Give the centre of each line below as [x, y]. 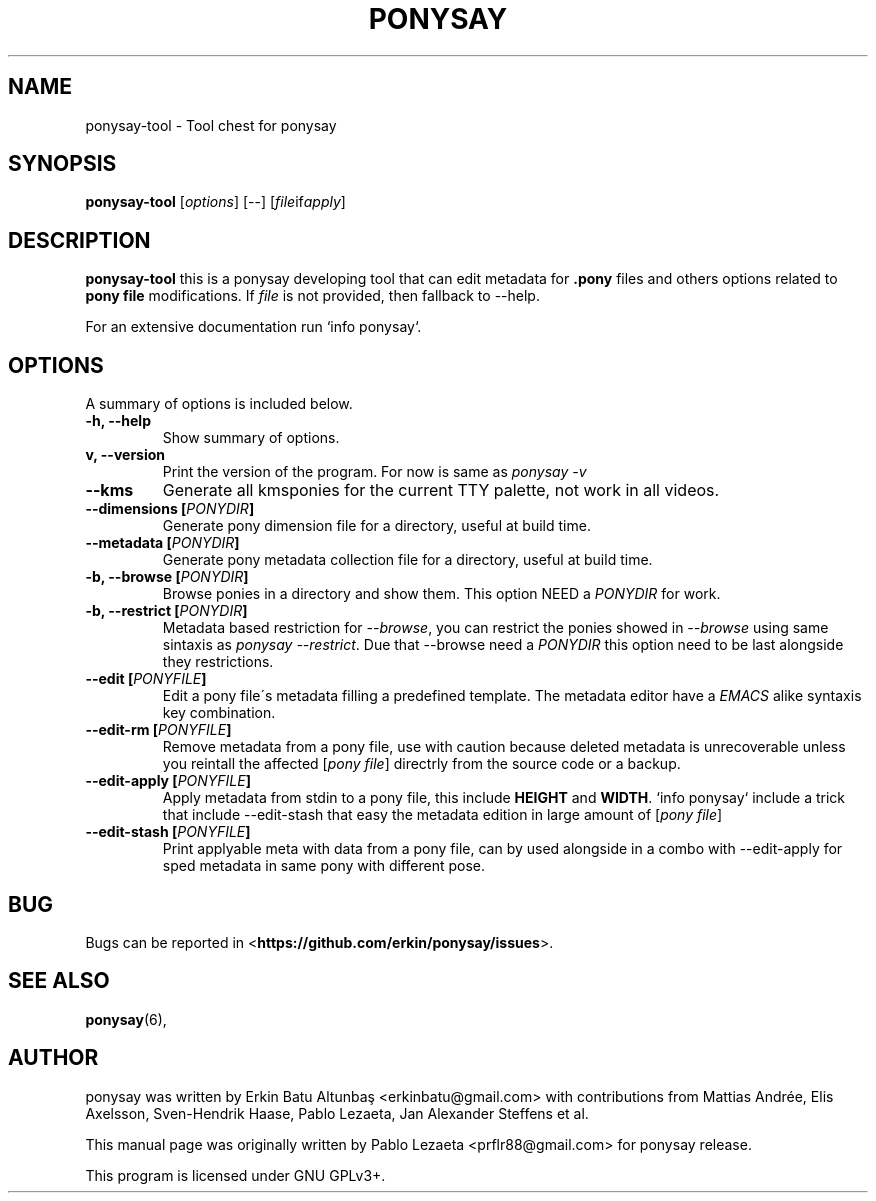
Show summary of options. [251, 438]
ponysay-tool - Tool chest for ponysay [211, 125]
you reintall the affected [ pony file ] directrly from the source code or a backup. [421, 764]
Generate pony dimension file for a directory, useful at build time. [376, 526]
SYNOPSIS [62, 164]
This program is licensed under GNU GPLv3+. [235, 1175]
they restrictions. [218, 662]
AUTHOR [53, 1058]
